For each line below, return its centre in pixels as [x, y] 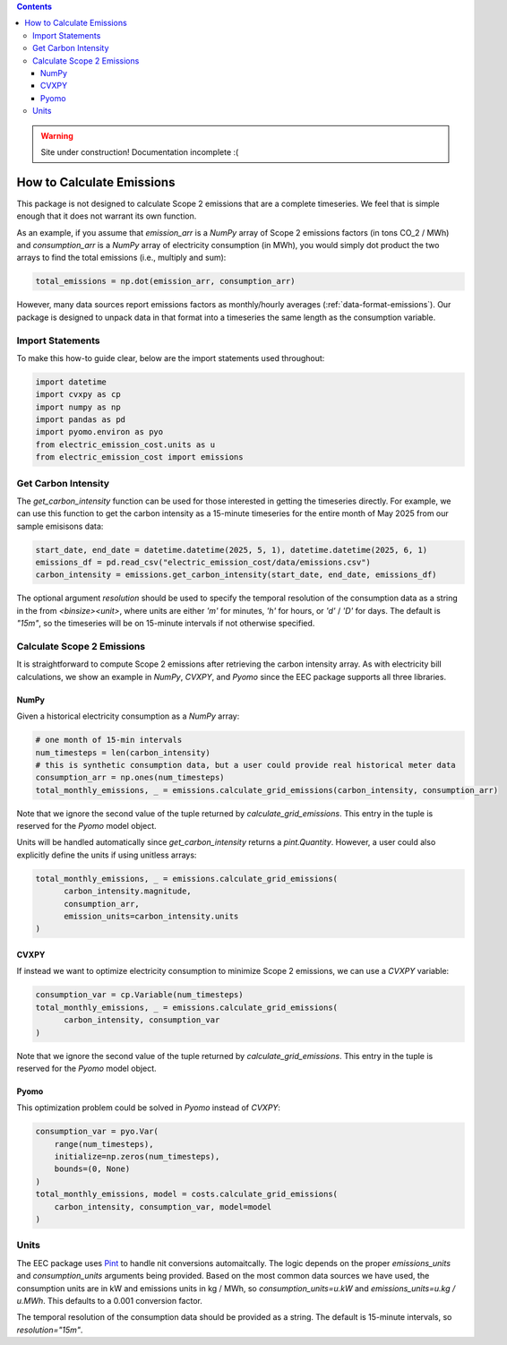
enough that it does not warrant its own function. [107, 216]
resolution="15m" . [50, 1330]
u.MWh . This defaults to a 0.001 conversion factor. [110, 1300]
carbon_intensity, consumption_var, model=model [163, 1207]
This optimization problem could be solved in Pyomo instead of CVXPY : [149, 1108]
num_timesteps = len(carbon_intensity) [123, 752]
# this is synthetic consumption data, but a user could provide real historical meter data [245, 765]
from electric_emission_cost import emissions [139, 457]
